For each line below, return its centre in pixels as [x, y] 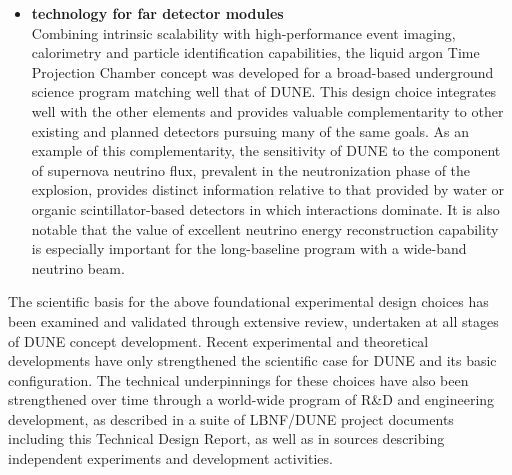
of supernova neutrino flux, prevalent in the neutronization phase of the [251, 169]
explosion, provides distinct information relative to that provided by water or [268, 189]
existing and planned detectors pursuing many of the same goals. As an [250, 130]
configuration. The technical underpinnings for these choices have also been [238, 379]
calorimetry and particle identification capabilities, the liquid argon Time [255, 52]
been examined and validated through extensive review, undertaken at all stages [253, 320]
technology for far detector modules [157, 13]
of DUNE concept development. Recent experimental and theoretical [218, 340]
